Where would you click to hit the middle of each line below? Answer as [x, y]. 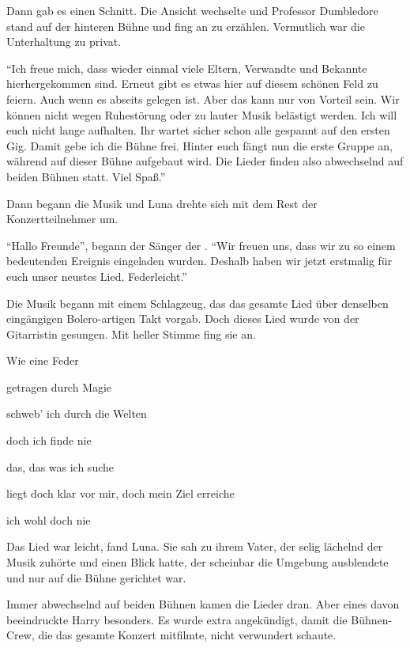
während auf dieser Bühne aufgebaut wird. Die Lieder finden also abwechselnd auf [205, 161]
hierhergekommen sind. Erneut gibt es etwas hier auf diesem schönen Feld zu [192, 83]
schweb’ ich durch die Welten [77, 413]
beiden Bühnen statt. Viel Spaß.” [86, 176]
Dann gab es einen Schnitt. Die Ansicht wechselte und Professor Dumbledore [192, 10]
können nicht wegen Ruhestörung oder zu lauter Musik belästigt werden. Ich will [202, 114]
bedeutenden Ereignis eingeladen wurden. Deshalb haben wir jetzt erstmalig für [199, 261]
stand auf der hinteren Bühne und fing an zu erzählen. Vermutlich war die [186, 26]
